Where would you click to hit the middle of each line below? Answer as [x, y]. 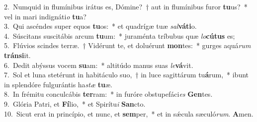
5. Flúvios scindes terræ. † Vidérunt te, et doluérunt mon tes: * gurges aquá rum [128, 45]
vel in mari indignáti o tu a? [45, 16]
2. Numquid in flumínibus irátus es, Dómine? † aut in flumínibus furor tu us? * [126, 6]
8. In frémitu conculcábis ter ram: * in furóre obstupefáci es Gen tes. [108, 94]
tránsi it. [17, 55]
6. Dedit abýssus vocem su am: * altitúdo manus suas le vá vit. [99, 65]
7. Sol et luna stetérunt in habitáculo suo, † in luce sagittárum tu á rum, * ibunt [127, 75]
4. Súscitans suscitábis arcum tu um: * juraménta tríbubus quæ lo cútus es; [120, 35]
